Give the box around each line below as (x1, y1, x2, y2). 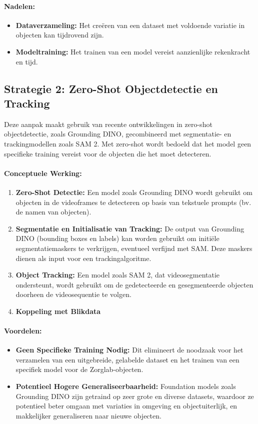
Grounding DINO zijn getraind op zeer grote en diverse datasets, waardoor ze (15, 390, 254, 401)
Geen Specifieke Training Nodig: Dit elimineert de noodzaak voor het (15, 344, 243, 355)
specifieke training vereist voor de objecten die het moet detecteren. (4, 148, 211, 158)
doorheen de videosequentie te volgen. (15, 289, 131, 299)
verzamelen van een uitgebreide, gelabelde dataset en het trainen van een (15, 354, 239, 364)
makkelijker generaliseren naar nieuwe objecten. (15, 410, 161, 420)
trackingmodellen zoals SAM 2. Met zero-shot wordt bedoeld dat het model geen (4, 138, 251, 148)
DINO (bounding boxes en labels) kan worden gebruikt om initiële (15, 233, 219, 243)
